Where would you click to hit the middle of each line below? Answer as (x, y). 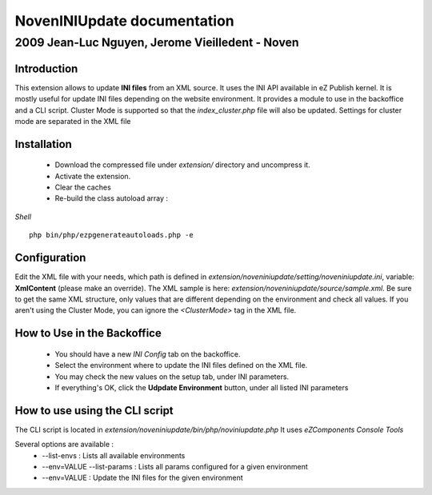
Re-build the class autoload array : (111, 198)
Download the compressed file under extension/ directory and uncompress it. (183, 165)
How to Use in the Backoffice (88, 333)
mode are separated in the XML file (73, 121)
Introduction (46, 68)
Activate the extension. (93, 176)
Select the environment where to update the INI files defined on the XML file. (181, 365)
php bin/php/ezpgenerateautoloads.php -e (111, 235)
